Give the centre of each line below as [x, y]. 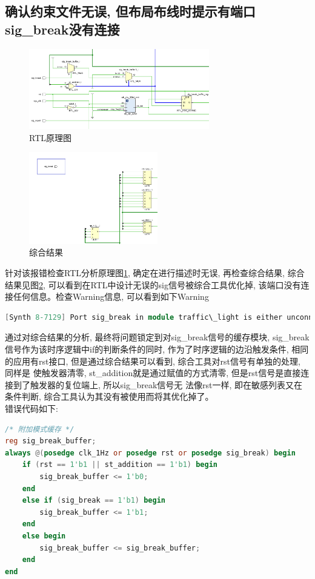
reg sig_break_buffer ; [51, 441]
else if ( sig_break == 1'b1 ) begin [94, 501]
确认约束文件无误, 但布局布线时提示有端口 [130, 11]
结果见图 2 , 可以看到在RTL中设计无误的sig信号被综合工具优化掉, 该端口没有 [153, 284]
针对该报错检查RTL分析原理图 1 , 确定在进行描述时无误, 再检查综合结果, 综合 [155, 273]
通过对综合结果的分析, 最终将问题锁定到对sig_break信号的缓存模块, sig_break [157, 337]
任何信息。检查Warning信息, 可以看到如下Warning [111, 296]
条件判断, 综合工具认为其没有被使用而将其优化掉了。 [109, 396]
